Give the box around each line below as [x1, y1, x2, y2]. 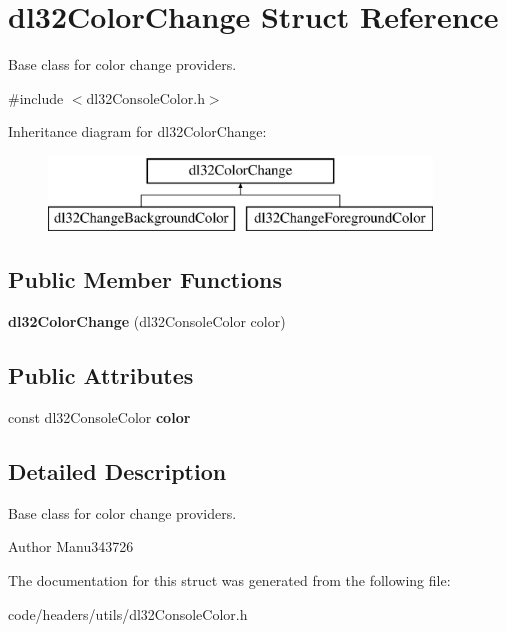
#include [8, 87, 64, 108]
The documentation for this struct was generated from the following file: [8, 570, 451, 591]
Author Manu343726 [8, 536, 134, 557]
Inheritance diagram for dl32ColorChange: [8, 121, 267, 142]
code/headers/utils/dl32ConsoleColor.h [8, 603, 248, 624]
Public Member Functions [8, 264, 282, 295]
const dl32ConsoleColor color [8, 407, 191, 428]
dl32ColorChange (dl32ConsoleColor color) [8, 311, 286, 332]
